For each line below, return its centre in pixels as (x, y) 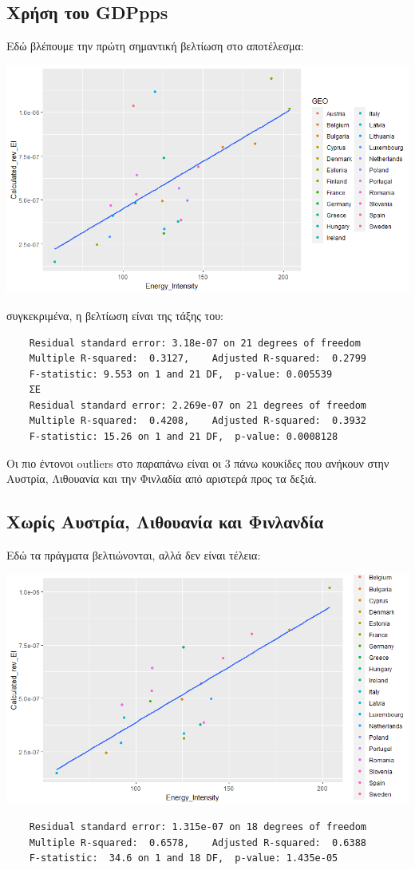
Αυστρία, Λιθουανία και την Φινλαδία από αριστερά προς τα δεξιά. (162, 478)
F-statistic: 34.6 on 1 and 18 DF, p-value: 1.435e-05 (184, 858)
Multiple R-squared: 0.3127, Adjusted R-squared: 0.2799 (198, 359)
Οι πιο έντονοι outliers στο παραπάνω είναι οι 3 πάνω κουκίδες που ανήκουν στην (198, 463)
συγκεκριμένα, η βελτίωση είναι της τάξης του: (115, 315)
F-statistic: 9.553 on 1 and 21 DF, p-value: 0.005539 (181, 374)
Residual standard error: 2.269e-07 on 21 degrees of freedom (198, 405)
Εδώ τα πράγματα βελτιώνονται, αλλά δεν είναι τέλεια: (134, 555)
